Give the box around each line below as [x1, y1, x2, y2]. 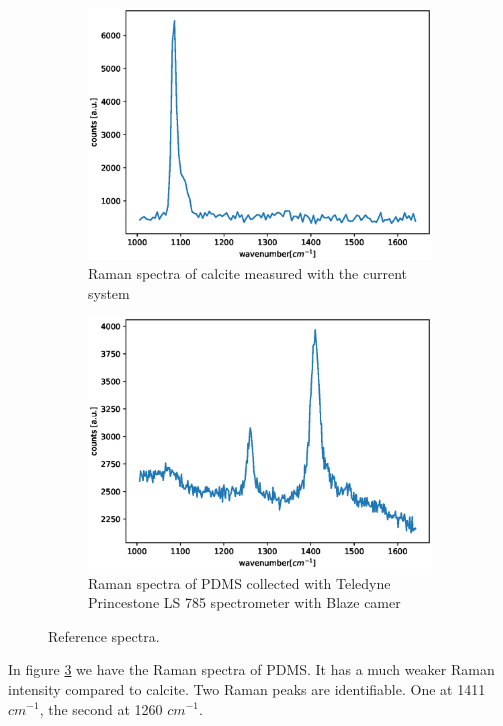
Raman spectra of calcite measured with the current [88, 263, 407, 284]
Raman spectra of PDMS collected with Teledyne [88, 572, 391, 593]
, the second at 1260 [39, 698, 163, 719]
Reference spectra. [48, 625, 160, 646]
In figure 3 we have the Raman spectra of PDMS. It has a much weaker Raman [8, 659, 495, 680]
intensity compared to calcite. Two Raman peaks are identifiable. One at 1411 [8, 678, 486, 699]
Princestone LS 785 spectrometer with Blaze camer [88, 592, 401, 613]
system [88, 282, 130, 303]
